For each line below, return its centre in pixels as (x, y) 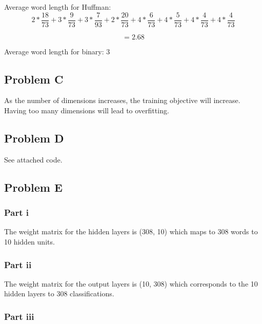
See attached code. (33, 159)
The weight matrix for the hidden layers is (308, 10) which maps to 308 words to (131, 231)
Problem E (33, 187)
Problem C (34, 79)
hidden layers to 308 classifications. (59, 293)
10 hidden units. (29, 242)
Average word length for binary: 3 (57, 51)
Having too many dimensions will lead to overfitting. (87, 110)
